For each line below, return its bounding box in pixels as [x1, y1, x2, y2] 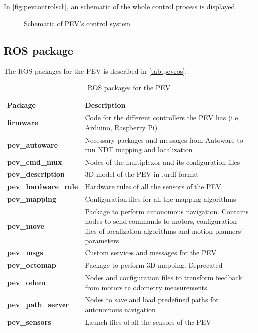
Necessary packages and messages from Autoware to [85, 134, 243, 145]
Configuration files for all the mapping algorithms [85, 193, 236, 204]
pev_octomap [7, 260, 56, 270]
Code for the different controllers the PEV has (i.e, [85, 112, 240, 123]
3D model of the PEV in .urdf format [85, 169, 199, 179]
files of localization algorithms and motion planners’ [85, 225, 243, 236]
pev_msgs [7, 248, 43, 258]
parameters [85, 235, 119, 246]
